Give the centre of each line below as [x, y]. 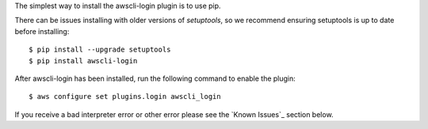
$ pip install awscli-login [83, 61]
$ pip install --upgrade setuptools [100, 50]
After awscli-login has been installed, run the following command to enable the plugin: [155, 78]
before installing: [42, 31]
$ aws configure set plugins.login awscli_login [125, 97]
